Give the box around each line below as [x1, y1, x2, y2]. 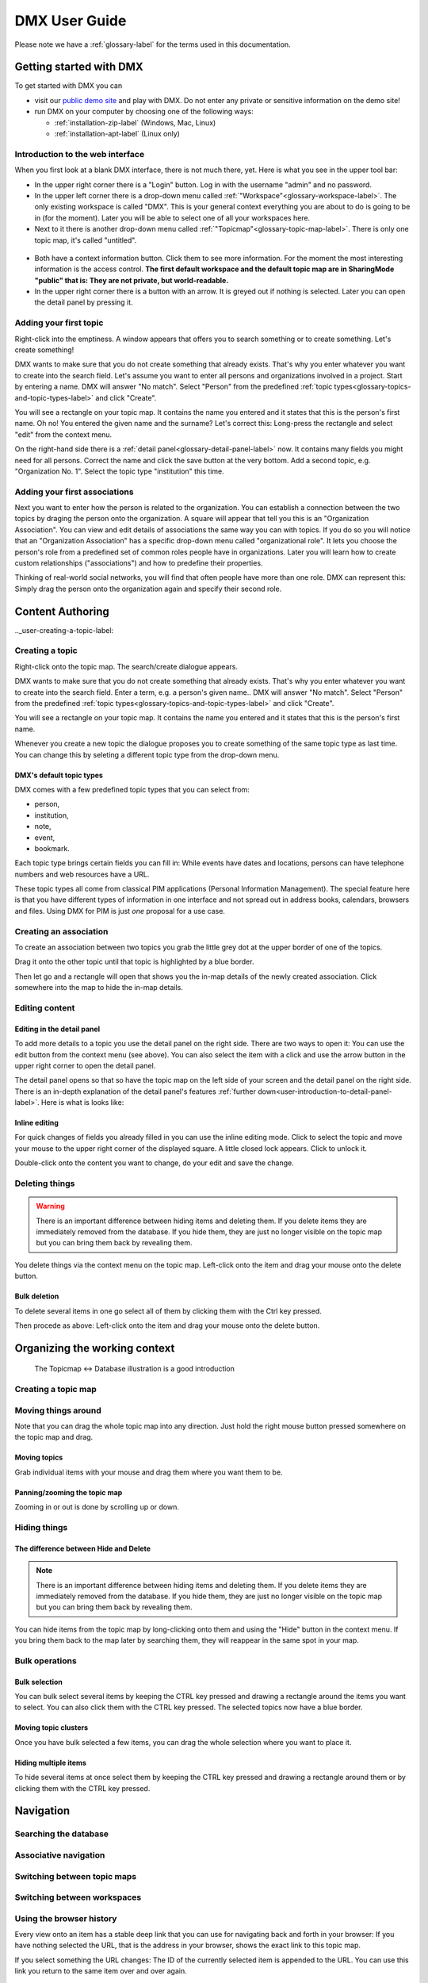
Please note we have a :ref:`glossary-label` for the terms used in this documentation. [14, 40, 291, 49]
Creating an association [14, 926, 109, 937]
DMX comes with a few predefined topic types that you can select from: [14, 784, 250, 794]
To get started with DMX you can [14, 81, 123, 90]
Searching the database [14, 1828, 109, 1839]
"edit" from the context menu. [14, 429, 113, 439]
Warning [36, 1202, 65, 1211]
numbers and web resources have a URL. [14, 869, 150, 879]
